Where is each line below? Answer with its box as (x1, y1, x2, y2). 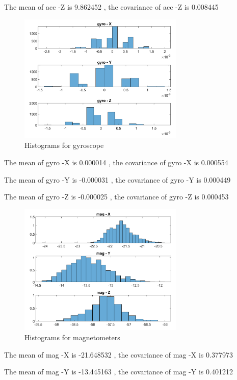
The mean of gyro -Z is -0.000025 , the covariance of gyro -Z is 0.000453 (4, 191, 229, 202)
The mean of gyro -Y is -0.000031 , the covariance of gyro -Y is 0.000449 (4, 174, 231, 185)
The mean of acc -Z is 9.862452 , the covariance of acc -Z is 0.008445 (4, 2, 219, 12)
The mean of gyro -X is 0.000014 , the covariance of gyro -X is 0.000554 (4, 157, 228, 168)
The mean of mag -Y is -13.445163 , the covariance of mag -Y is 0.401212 (4, 366, 233, 377)
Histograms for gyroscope (24, 140, 104, 150)
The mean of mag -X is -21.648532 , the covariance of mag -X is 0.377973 (4, 349, 233, 360)
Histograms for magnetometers (24, 332, 120, 342)
